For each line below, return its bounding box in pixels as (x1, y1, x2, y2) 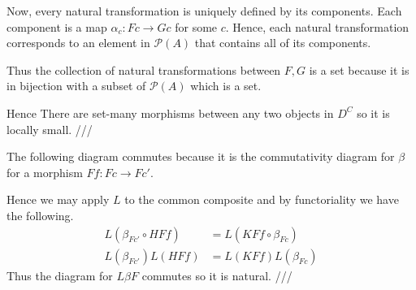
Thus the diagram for (6, 266, 113, 284)
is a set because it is (309, 61, 409, 78)
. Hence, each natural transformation (225, 18, 409, 35)
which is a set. (190, 77, 262, 94)
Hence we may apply (6, 191, 110, 208)
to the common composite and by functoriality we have (124, 191, 399, 208)
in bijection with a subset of (6, 77, 146, 94)
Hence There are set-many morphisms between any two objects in (6, 104, 334, 121)
